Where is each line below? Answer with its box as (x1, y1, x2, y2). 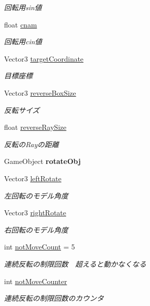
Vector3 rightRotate (4, 207, 67, 218)
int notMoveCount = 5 (4, 241, 75, 252)
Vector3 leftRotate (4, 173, 62, 183)
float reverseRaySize (4, 122, 67, 132)
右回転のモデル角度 (4, 224, 68, 235)
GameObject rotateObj (4, 156, 81, 166)
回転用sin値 (4, 2, 42, 12)
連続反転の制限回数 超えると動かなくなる (4, 258, 146, 269)
